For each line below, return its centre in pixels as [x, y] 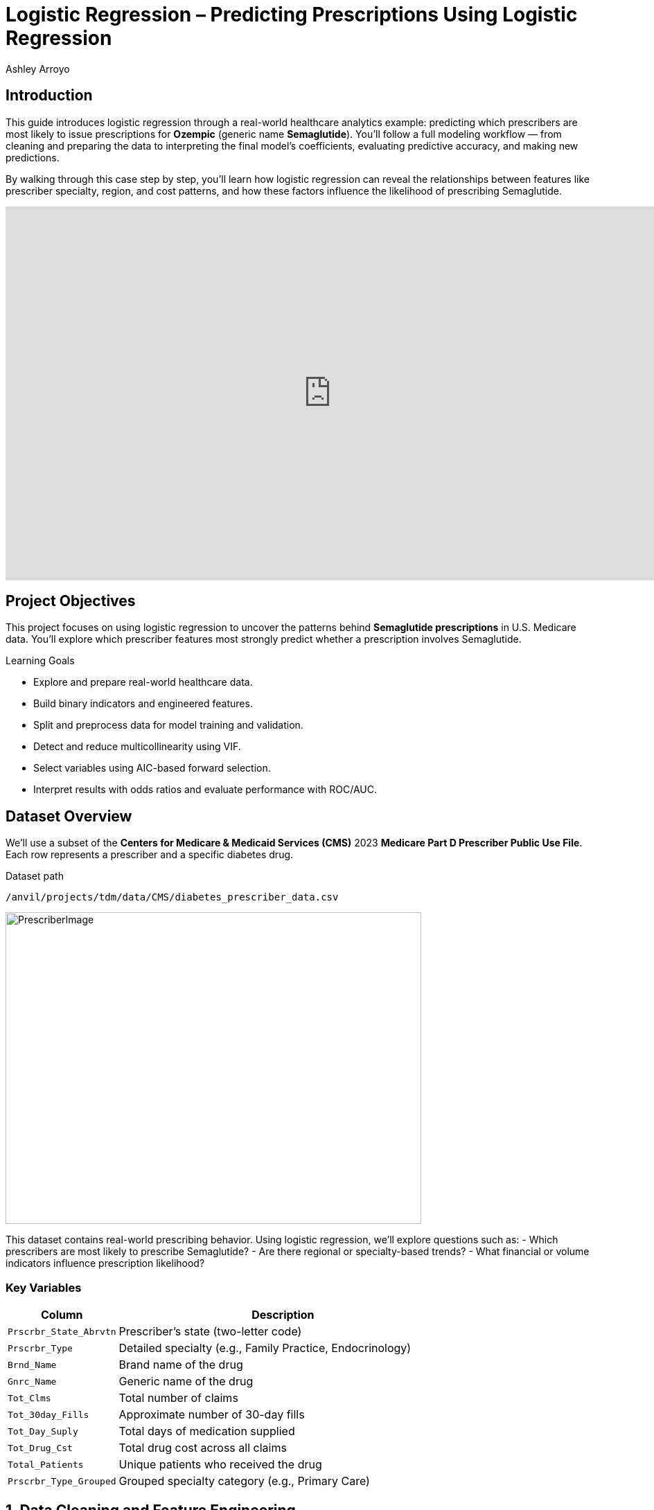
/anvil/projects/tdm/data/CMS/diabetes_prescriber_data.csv [172, 897]
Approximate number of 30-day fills [212, 1415]
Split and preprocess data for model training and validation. [168, 725]
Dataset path [35, 876]
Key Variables [44, 1287]
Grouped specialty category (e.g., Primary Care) [244, 1481]
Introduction [49, 96]
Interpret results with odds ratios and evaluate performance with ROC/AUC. [205, 790]
